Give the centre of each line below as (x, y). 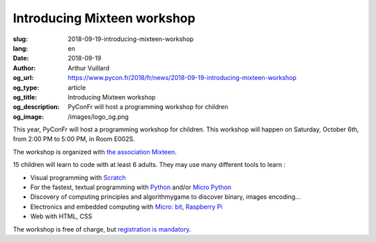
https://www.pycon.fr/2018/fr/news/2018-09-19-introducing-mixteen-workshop (182, 78)
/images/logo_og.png (98, 116)
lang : (21, 48)
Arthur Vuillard (89, 68)
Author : (24, 68)
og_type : (26, 88)
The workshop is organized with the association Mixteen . (95, 152)
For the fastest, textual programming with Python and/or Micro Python (131, 187)
